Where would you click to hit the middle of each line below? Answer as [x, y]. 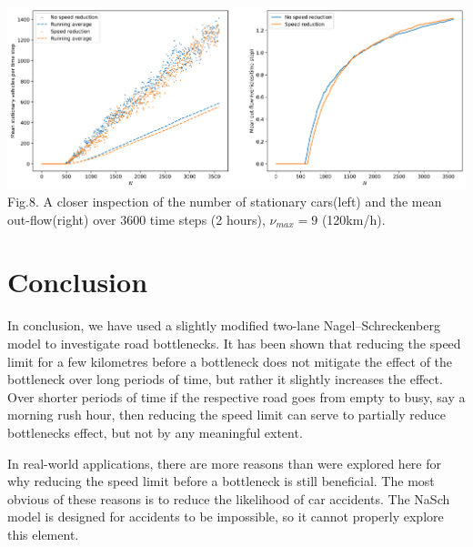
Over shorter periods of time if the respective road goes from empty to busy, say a [236, 396]
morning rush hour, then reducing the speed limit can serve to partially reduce [226, 415]
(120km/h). [353, 219]
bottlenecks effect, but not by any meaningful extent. [155, 432]
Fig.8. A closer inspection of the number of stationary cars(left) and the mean [225, 202]
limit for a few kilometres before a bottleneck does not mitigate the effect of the [230, 361]
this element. [43, 534]
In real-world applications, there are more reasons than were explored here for [224, 463]
